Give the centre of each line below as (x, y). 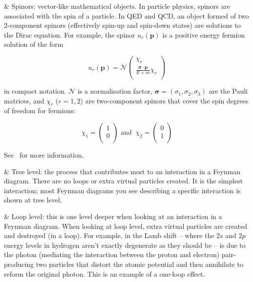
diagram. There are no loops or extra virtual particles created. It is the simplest (124, 181)
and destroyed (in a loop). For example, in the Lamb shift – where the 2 (112, 235)
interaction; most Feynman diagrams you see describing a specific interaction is (122, 190)
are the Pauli (228, 91)
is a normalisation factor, (115, 91)
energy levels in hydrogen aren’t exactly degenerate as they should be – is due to (125, 245)
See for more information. (44, 155)
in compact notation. (35, 91)
